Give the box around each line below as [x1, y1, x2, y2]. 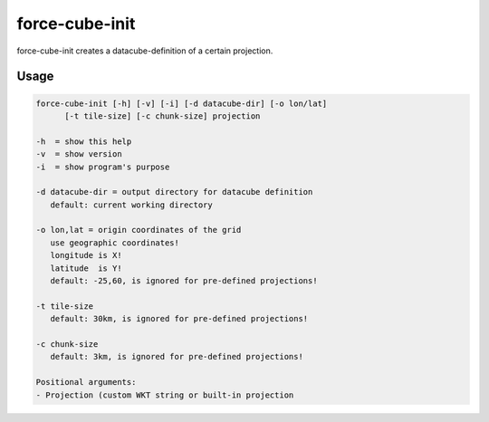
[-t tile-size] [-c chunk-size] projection [64, 110, 261, 121]
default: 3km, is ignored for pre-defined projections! [50, 351, 303, 362]
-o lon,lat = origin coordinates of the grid [35, 225, 242, 235]
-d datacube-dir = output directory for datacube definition [35, 187, 313, 197]
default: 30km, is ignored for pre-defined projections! [50, 313, 309, 324]
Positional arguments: [35, 377, 137, 388]
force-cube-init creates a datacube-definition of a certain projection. [16, 45, 273, 56]
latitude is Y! [50, 263, 122, 273]
